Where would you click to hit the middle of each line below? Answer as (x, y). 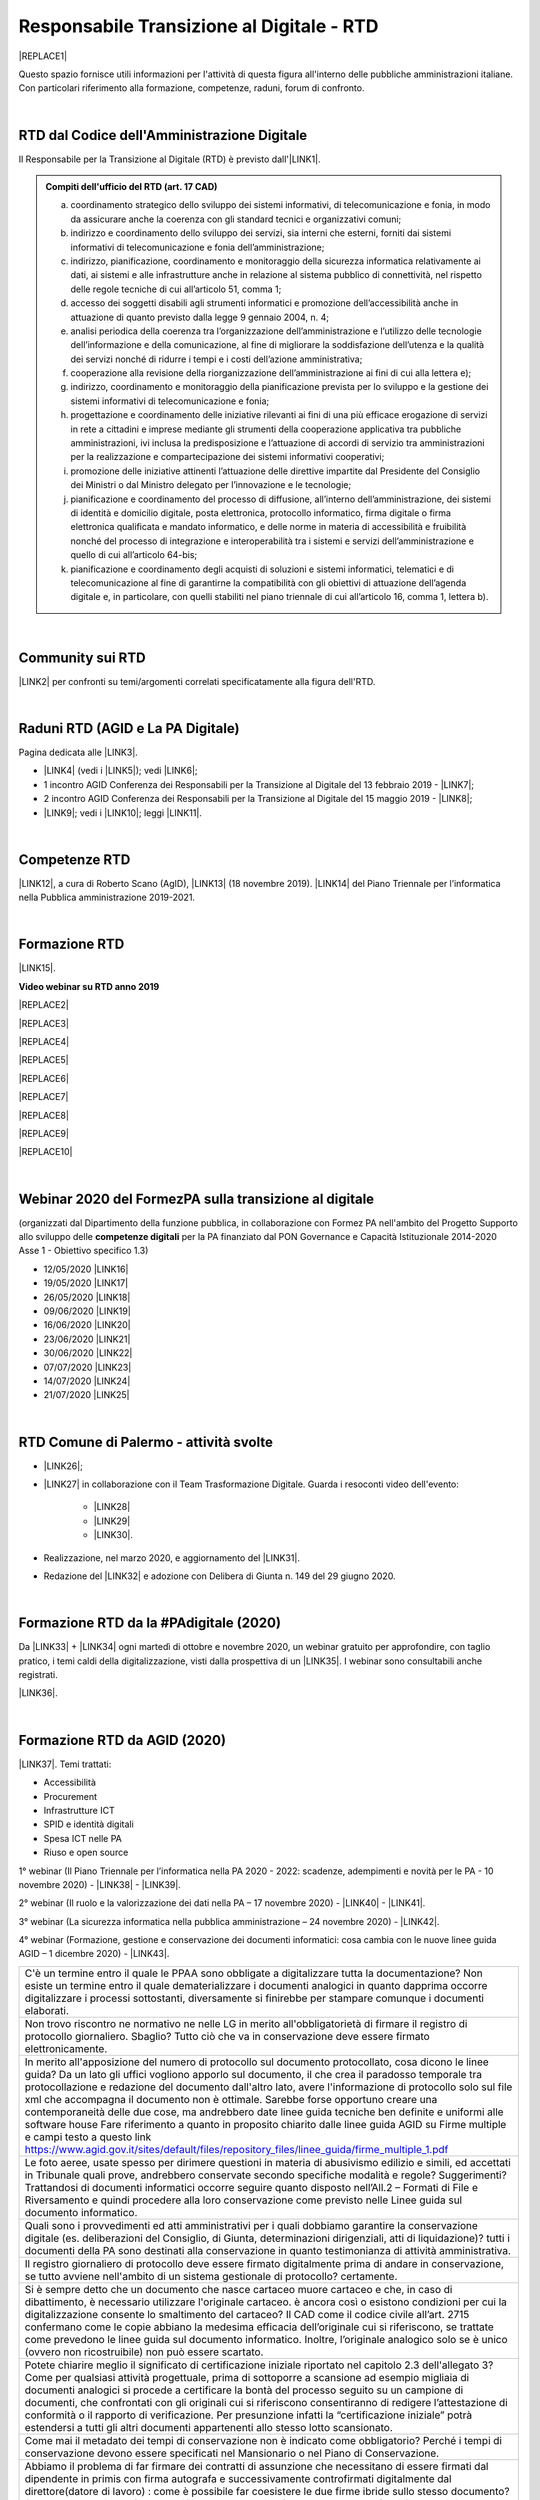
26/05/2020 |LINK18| (87, 1297)
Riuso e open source (86, 1852)
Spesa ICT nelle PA (82, 1838)
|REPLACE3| (44, 1023)
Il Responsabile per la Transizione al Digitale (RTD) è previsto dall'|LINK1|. (169, 159)
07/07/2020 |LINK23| (87, 1367)
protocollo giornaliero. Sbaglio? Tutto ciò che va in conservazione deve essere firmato (227, 2036)
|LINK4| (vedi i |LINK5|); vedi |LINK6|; (121, 771)
